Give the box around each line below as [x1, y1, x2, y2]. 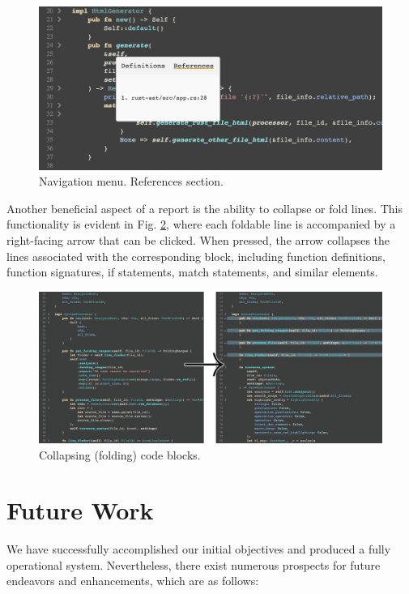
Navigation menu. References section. [39, 173, 224, 190]
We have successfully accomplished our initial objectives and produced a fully [6, 541, 391, 558]
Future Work [6, 494, 154, 527]
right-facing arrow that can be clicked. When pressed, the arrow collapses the [6, 232, 390, 249]
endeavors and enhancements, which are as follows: [6, 572, 259, 589]
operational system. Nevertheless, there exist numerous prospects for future [6, 556, 381, 573]
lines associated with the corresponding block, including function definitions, [6, 247, 386, 264]
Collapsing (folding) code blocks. [39, 446, 201, 463]
